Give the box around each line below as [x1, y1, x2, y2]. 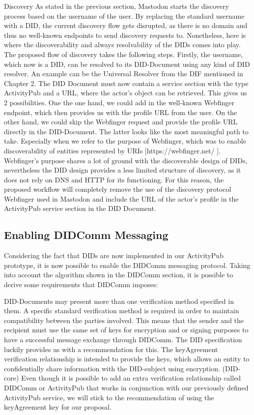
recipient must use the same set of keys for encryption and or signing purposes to [4, 325, 249, 335]
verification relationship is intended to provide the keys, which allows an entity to [4, 354, 250, 364]
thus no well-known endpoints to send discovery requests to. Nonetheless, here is [4, 30, 246, 40]
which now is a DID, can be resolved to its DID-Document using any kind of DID [4, 59, 250, 69]
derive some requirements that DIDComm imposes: [4, 279, 158, 290]
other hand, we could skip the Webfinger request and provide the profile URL [4, 117, 238, 127]
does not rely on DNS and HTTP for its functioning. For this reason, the [4, 174, 224, 184]
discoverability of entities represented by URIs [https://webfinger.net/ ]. [4, 145, 221, 155]
